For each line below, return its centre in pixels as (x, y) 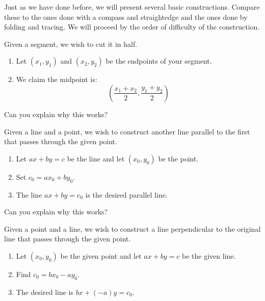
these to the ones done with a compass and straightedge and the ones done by (126, 17)
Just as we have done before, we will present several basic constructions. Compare (132, 7)
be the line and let (96, 158)
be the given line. (209, 255)
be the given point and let (101, 255)
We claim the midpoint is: (57, 79)
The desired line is (45, 292)
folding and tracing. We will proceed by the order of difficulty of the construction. (132, 27)
